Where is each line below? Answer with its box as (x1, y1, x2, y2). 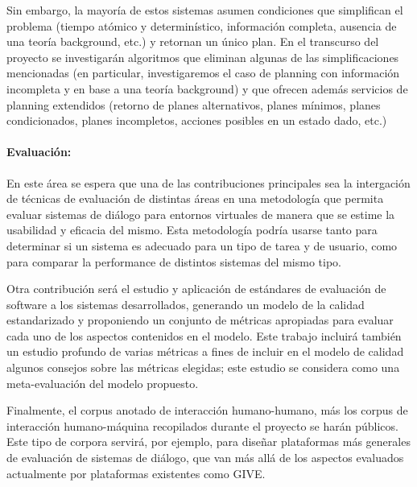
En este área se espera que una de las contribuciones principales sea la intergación (6, 174, 411, 191)
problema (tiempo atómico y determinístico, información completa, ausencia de (6, 17, 397, 34)
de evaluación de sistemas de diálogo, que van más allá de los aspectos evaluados (6, 449, 404, 466)
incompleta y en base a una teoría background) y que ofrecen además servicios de (6, 80, 408, 97)
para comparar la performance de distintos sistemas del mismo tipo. (6, 253, 341, 270)
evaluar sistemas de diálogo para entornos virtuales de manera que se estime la (6, 205, 395, 222)
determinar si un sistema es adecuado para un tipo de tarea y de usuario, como (6, 237, 398, 254)
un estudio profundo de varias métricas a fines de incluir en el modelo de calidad (6, 343, 404, 360)
